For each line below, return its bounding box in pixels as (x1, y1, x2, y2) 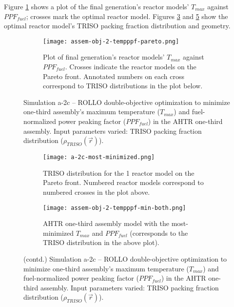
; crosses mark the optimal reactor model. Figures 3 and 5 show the (26, 11, 228, 21)
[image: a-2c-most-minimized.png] (43, 154, 155, 161)
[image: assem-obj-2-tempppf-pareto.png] (43, 38, 179, 45)
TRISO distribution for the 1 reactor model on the (43, 167, 195, 178)
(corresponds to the (130, 227, 188, 238)
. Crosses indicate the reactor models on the (65, 61, 196, 72)
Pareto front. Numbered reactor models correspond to (43, 177, 204, 187)
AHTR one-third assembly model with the (43, 218, 169, 228)
